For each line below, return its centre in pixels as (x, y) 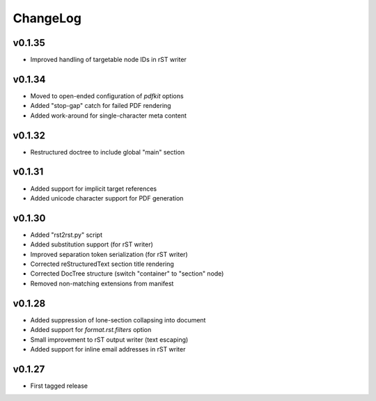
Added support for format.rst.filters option (91, 330)
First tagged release (59, 386)
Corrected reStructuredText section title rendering (102, 264)
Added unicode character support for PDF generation (107, 198)
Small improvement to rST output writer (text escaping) (109, 339)
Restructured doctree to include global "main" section (107, 152)
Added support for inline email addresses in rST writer (108, 349)
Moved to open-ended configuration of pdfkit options (107, 96)
